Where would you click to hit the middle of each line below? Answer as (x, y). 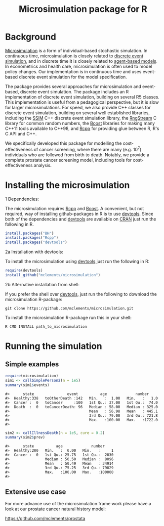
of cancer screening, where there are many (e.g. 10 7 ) (88, 149)
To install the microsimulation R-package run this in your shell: (68, 317)
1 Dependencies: (22, 199)
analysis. (43, 165)
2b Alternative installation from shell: (42, 284)
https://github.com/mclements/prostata (45, 519)
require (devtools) (24, 270)
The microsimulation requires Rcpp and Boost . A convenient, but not (75, 208)
